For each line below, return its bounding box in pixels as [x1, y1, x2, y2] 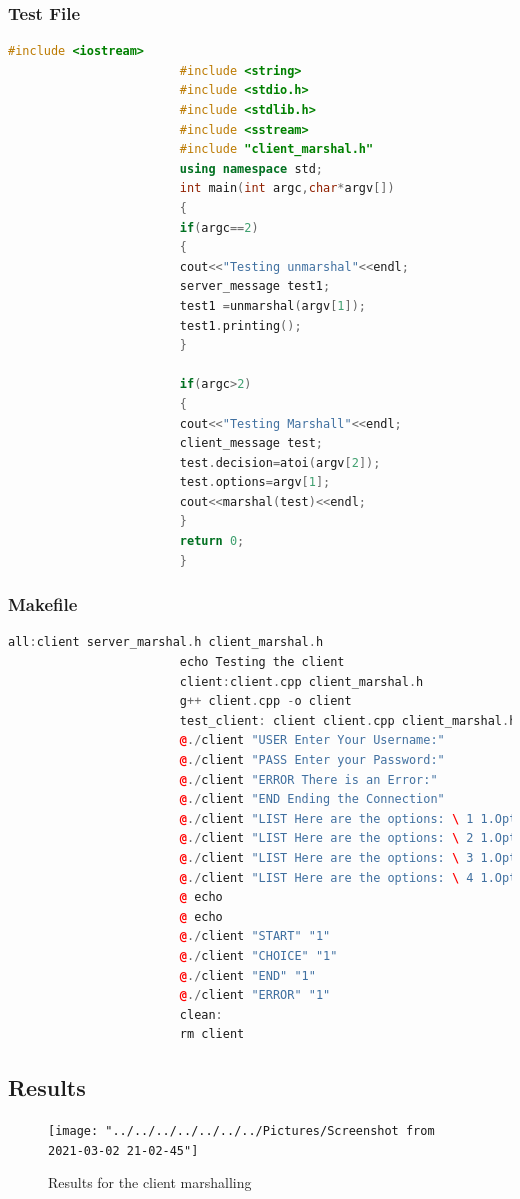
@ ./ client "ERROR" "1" [179, 988, 331, 1003]
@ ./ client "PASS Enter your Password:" [179, 753, 445, 768]
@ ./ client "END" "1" [179, 968, 316, 983]
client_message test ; [179, 436, 323, 451]
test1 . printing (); [179, 318, 302, 333]
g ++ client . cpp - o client [179, 694, 352, 709]
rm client [179, 1027, 245, 1042]
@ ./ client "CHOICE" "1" [179, 948, 338, 963]
